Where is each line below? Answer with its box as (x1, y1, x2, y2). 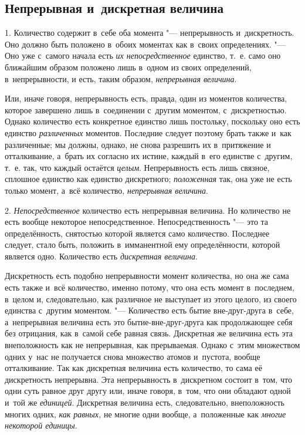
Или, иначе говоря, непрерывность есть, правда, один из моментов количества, (5, 92, 287, 104)
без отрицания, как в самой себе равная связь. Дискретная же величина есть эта (5, 327, 293, 339)
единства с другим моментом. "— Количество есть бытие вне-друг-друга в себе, (5, 304, 294, 316)
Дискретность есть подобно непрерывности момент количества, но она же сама (5, 269, 289, 282)
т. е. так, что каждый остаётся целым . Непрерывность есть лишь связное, (5, 161, 270, 173)
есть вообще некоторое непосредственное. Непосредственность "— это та (5, 215, 269, 228)
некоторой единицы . (5, 419, 77, 431)
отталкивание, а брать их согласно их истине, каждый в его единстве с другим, (5, 150, 293, 162)
